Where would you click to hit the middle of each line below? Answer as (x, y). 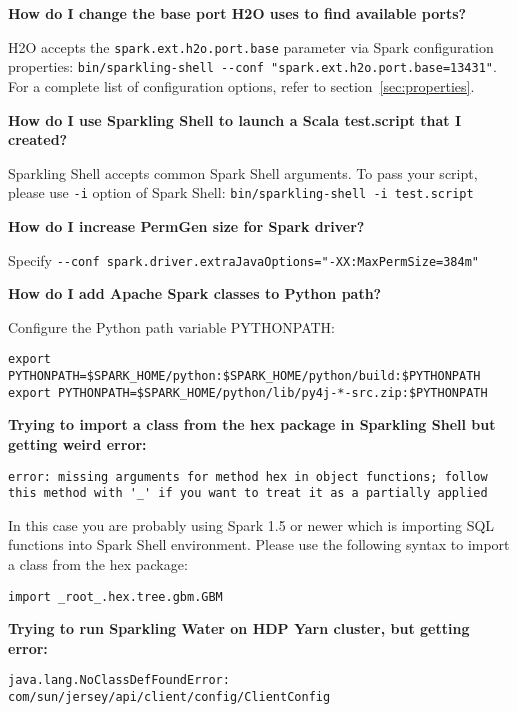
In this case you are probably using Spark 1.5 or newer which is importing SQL (251, 524)
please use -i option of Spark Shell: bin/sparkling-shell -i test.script (241, 192)
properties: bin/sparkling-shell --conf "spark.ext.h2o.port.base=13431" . (252, 66)
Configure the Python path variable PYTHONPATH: (171, 326)
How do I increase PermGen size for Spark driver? (186, 225)
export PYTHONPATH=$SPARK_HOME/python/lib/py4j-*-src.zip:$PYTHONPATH (248, 392)
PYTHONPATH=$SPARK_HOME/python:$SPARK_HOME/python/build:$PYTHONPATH (244, 376)
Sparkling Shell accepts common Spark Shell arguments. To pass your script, (243, 172)
